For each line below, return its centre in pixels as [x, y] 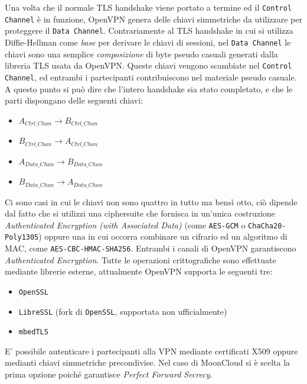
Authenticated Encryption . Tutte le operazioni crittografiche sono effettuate [141, 259]
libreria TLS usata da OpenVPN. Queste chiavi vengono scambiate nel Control [148, 65]
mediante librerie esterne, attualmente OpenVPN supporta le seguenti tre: [139, 271]
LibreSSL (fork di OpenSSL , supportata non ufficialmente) [123, 311]
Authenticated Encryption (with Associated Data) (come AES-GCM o [125, 225]
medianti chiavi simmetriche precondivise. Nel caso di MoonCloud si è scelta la [148, 362]
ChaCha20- [267, 226]
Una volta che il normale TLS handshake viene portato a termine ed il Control [148, 7]
